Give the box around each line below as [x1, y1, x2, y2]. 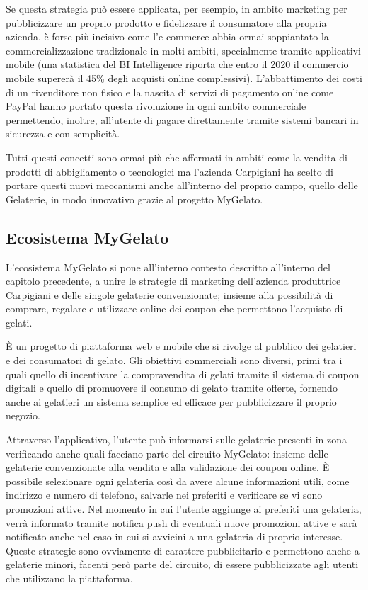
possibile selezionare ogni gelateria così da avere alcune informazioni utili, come [6, 473, 350, 488]
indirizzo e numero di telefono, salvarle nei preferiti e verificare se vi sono [6, 487, 323, 502]
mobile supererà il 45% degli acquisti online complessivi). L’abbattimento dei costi [6, 70, 362, 85]
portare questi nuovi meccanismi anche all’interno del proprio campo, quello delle [6, 178, 358, 193]
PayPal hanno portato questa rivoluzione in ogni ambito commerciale [6, 98, 306, 113]
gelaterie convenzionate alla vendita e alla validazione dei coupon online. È [6, 460, 330, 475]
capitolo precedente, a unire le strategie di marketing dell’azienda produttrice [6, 273, 341, 288]
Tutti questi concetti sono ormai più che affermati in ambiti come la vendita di [6, 149, 347, 164]
